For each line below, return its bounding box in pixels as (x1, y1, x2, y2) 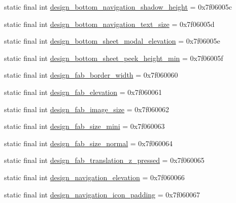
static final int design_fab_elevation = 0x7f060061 (4, 86, 162, 97)
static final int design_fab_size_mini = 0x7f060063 (4, 121, 165, 131)
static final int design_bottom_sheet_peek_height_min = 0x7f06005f (4, 52, 223, 63)
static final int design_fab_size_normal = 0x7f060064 (4, 138, 173, 148)
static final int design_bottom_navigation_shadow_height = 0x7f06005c (4, 2, 232, 12)
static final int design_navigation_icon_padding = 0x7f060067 (4, 189, 200, 199)
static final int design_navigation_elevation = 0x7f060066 (4, 172, 185, 182)
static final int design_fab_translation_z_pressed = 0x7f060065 (4, 155, 205, 165)
